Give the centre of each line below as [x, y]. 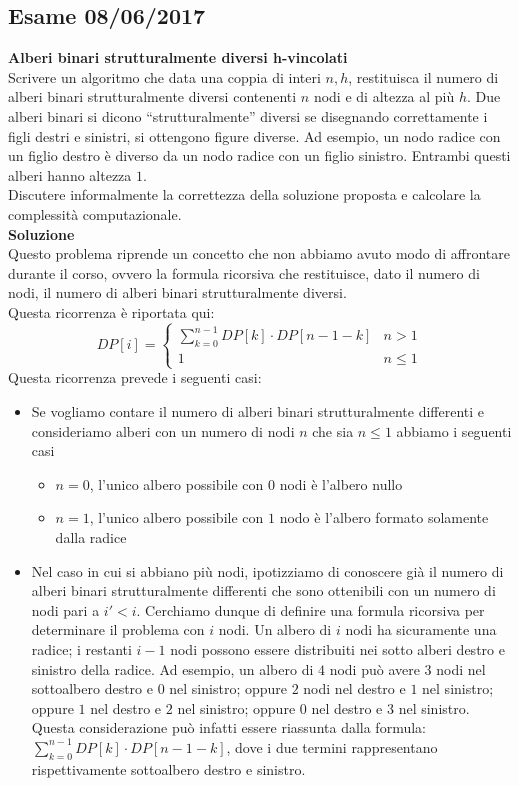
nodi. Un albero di [275, 629]
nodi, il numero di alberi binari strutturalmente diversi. [177, 292]
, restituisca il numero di [423, 76]
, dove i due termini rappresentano [332, 746]
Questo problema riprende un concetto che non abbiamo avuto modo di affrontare [259, 253]
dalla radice [91, 536]
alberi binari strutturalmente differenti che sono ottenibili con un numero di [263, 590]
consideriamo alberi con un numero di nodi [163, 430]
